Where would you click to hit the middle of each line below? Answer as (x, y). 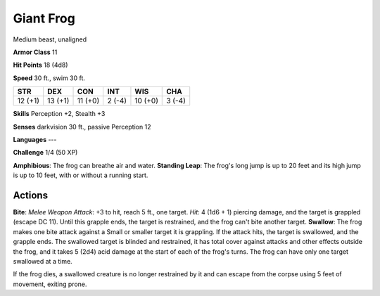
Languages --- (35, 139)
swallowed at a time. (43, 261)
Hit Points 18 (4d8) (40, 65)
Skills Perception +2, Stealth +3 (59, 114)
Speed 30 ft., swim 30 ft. (49, 78)
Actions (31, 195)
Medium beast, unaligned (50, 39)
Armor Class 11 (35, 52)
